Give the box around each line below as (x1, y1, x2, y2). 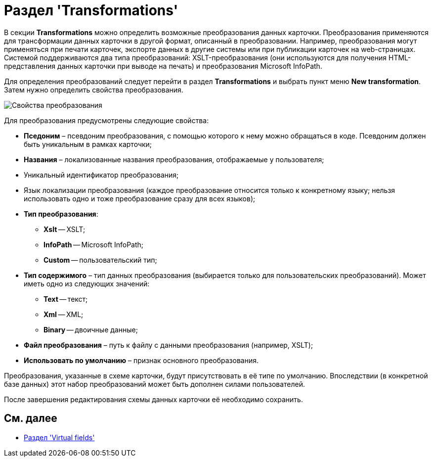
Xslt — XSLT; (43, 225, 86, 233)
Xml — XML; (43, 310, 84, 319)
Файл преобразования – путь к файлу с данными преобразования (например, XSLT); (24, 340, 313, 349)
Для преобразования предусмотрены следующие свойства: (4, 116, 209, 125)
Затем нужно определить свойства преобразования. (4, 85, 183, 94)
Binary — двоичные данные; (43, 325, 138, 334)
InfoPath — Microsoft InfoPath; (43, 240, 144, 249)
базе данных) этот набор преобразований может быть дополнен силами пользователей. (4, 379, 305, 388)
